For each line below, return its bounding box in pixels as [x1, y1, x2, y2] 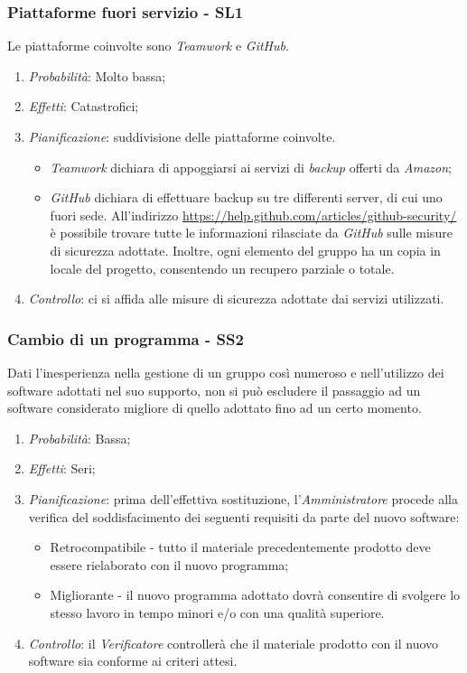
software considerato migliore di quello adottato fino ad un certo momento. [7, 398, 422, 417]
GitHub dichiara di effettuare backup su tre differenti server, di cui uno [50, 188, 443, 207]
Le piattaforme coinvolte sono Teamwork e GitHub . [7, 36, 289, 55]
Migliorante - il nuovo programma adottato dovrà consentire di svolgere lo [50, 585, 461, 604]
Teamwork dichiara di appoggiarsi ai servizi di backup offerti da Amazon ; [50, 157, 452, 176]
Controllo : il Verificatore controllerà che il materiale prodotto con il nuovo [28, 633, 439, 652]
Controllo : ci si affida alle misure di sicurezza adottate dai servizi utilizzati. [28, 289, 444, 308]
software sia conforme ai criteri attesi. [28, 651, 238, 670]
